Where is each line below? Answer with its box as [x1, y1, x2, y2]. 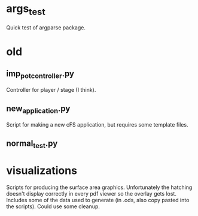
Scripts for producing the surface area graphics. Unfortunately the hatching [6, 184, 193, 191]
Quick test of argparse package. [6, 23, 86, 31]
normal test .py [6, 139, 58, 150]
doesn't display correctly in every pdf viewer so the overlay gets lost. [6, 190, 176, 197]
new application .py [6, 104, 71, 115]
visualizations [6, 164, 78, 178]
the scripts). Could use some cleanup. [6, 203, 100, 210]
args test [6, 2, 46, 17]
